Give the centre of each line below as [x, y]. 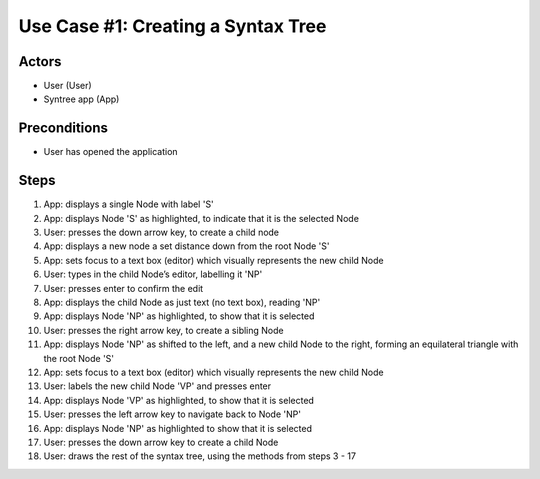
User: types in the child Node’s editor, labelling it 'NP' [153, 274]
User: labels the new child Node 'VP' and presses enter [157, 386]
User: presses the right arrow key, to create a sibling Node [163, 330]
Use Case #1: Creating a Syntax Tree [172, 26]
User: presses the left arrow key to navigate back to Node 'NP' [172, 414]
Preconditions [63, 128]
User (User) [67, 86]
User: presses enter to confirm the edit [123, 288]
